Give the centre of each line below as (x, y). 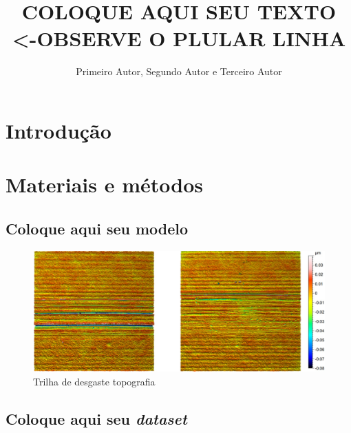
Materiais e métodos (105, 184)
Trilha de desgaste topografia (94, 381)
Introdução (58, 130)
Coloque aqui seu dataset (96, 418)
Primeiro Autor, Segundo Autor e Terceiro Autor (179, 71)
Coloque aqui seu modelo (97, 228)
